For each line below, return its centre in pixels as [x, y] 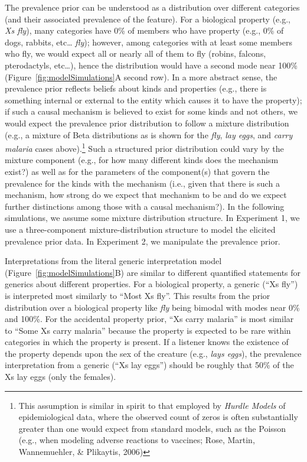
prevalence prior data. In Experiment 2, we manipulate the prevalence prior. [143, 241]
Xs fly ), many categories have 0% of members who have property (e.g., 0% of [144, 30]
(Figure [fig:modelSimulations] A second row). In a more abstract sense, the [141, 77]
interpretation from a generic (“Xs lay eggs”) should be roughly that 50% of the [149, 365]
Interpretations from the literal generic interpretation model [113, 261]
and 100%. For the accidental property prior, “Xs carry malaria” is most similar [149, 319]
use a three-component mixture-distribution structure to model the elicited [140, 229]
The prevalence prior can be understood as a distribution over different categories [152, 7]
